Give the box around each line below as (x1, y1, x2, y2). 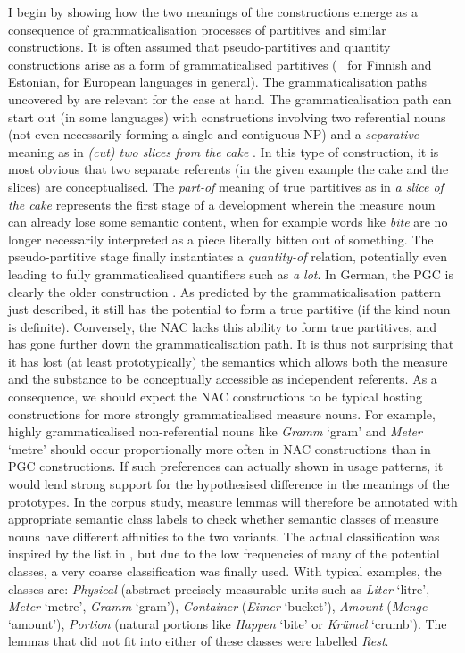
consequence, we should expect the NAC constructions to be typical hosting (8, 387, 422, 406)
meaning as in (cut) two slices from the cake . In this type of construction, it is (8, 142, 439, 161)
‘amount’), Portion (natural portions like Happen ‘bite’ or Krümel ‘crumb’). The (8, 614, 447, 632)
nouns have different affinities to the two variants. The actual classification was (8, 526, 440, 545)
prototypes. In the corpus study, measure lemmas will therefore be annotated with (8, 492, 458, 510)
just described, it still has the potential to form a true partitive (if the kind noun (8, 300, 451, 318)
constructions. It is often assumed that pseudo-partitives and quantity (8, 37, 391, 56)
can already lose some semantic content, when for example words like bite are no (8, 212, 448, 231)
